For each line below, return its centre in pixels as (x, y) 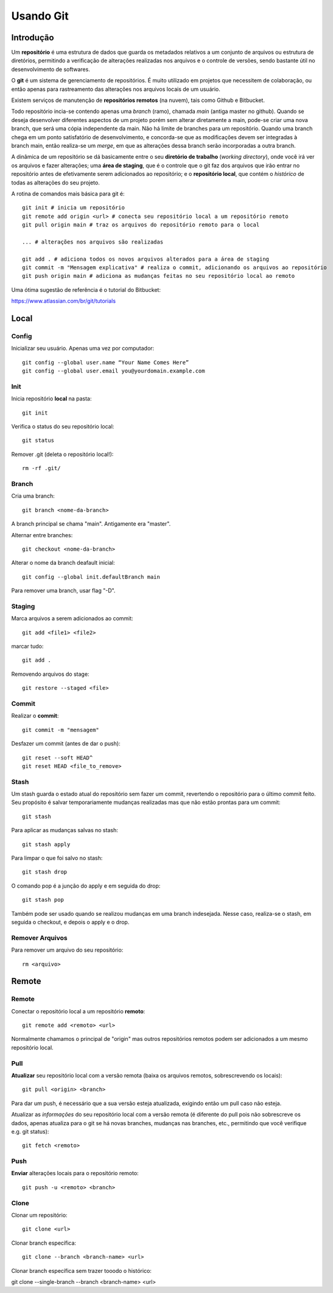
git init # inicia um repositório (73, 208)
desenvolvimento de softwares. (51, 69)
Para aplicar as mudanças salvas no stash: (65, 830)
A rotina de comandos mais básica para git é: (68, 194)
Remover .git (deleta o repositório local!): (62, 454)
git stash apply (46, 844)
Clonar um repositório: (39, 1215)
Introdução (33, 38)
